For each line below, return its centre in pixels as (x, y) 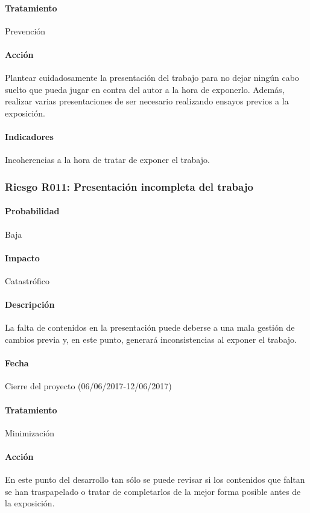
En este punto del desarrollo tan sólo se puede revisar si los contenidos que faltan (155, 480)
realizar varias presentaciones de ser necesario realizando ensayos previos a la (147, 101)
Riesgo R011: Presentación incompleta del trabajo (129, 186)
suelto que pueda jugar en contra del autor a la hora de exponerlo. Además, (145, 89)
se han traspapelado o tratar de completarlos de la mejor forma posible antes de (153, 491)
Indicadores (29, 137)
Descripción (30, 304)
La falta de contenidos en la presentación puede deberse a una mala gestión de (150, 327)
